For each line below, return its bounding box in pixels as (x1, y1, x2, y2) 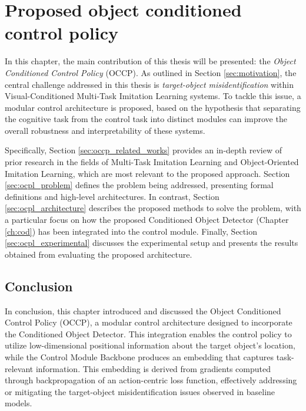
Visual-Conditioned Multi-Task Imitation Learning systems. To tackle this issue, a (5, 90, 301, 102)
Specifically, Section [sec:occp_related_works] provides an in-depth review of (5, 144, 282, 156)
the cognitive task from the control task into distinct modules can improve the (5, 113, 287, 125)
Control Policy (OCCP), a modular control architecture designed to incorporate (5, 316, 292, 328)
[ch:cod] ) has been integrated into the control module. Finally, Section (5, 225, 257, 237)
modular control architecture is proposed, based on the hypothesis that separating (5, 101, 301, 113)
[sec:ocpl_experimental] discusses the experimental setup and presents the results (5, 236, 298, 249)
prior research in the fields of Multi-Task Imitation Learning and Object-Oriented (5, 156, 299, 168)
